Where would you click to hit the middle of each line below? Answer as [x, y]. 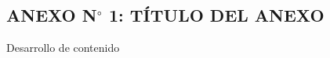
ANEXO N [52, 15]
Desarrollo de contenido [63, 48]
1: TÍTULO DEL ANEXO [216, 15]
